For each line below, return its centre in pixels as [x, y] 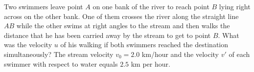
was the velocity [28, 45]
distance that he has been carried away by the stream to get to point [107, 35]
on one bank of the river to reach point [151, 6]
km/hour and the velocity [180, 54]
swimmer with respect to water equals [61, 63]
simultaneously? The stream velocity [59, 54]
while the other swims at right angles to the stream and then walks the [123, 26]
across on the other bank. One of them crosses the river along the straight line [121, 16]
